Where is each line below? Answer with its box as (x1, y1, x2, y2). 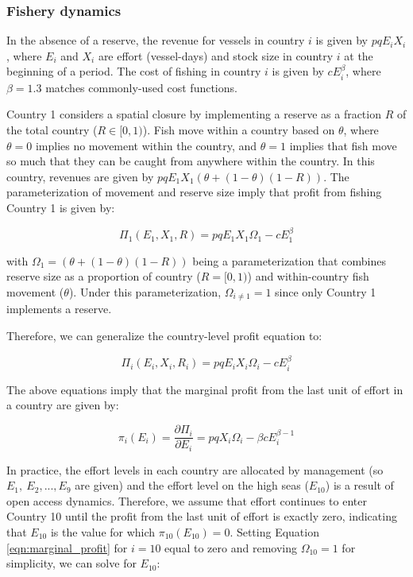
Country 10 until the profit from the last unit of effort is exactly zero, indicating (6, 508, 397, 525)
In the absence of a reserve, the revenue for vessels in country (6, 32, 305, 48)
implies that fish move (289, 137, 397, 153)
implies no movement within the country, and (35, 137, 257, 153)
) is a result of (325, 477, 394, 494)
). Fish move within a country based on (142, 122, 335, 138)
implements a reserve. (6, 300, 112, 317)
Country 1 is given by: (6, 199, 115, 215)
